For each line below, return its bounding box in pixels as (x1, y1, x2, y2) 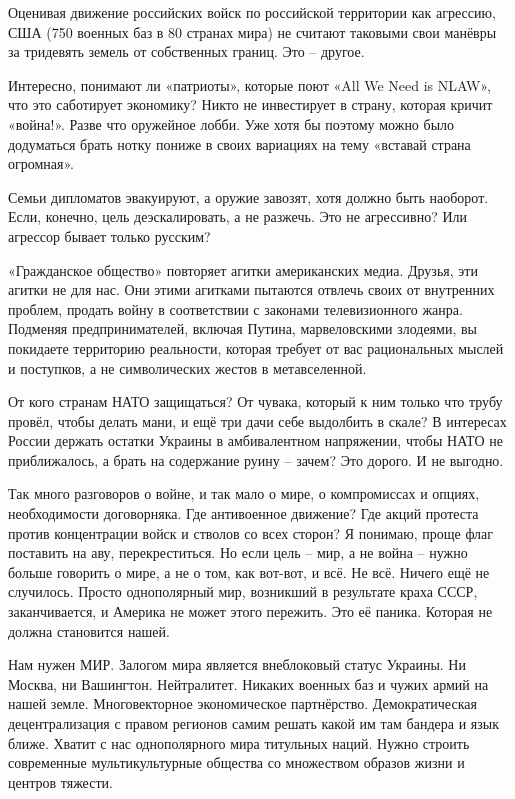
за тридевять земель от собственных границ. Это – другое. (8, 41, 365, 62)
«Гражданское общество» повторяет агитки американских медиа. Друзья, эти (8, 259, 478, 280)
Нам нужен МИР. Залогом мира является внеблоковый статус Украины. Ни (8, 654, 466, 675)
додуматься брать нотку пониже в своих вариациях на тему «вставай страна (8, 133, 471, 154)
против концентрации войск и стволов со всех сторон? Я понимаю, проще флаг (8, 522, 494, 543)
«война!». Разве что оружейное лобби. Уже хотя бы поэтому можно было (8, 113, 455, 134)
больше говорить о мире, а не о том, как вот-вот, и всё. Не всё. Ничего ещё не (8, 561, 490, 582)
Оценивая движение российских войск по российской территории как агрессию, (8, 2, 496, 22)
